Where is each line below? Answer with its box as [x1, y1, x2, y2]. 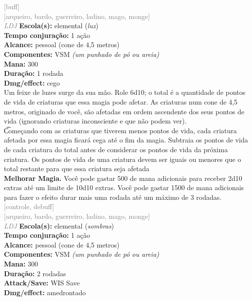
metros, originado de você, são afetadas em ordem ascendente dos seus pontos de [4, 106, 245, 116]
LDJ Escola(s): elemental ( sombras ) [4, 220, 114, 230]
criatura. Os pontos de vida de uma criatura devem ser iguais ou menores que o [4, 154, 241, 164]
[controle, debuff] [4, 201, 54, 212]
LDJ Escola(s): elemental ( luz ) [4, 20, 99, 31]
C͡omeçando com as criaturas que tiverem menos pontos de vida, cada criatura [4, 125, 237, 135]
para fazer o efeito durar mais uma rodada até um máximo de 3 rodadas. [4, 192, 222, 202]
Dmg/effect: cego [4, 77, 60, 88]
